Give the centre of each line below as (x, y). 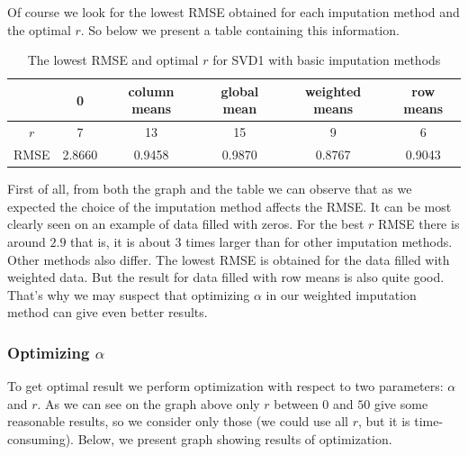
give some (401, 403)
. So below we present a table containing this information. (240, 29)
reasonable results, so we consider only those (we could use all (178, 421)
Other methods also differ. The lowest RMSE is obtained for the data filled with (229, 259)
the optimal (39, 29)
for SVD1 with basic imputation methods (327, 60)
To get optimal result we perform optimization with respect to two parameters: (225, 386)
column (151, 91)
